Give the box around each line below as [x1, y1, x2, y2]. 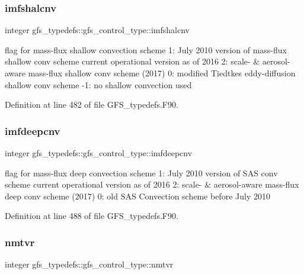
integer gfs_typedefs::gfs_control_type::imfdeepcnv [5, 147, 193, 159]
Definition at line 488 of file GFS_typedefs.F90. [5, 209, 178, 222]
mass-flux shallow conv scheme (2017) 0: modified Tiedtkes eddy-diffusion [28, 67, 296, 79]
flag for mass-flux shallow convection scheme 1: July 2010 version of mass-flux [5, 43, 287, 56]
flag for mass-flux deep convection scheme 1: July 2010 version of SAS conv [5, 166, 278, 179]
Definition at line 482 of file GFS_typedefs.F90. [5, 98, 178, 111]
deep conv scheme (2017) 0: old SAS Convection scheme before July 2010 [5, 189, 270, 202]
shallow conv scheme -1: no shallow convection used [5, 78, 192, 91]
